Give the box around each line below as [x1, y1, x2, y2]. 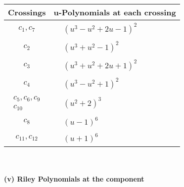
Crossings [8, 6, 46, 18]
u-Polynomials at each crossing [53, 6, 176, 18]
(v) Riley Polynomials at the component [4, 174, 144, 184]
